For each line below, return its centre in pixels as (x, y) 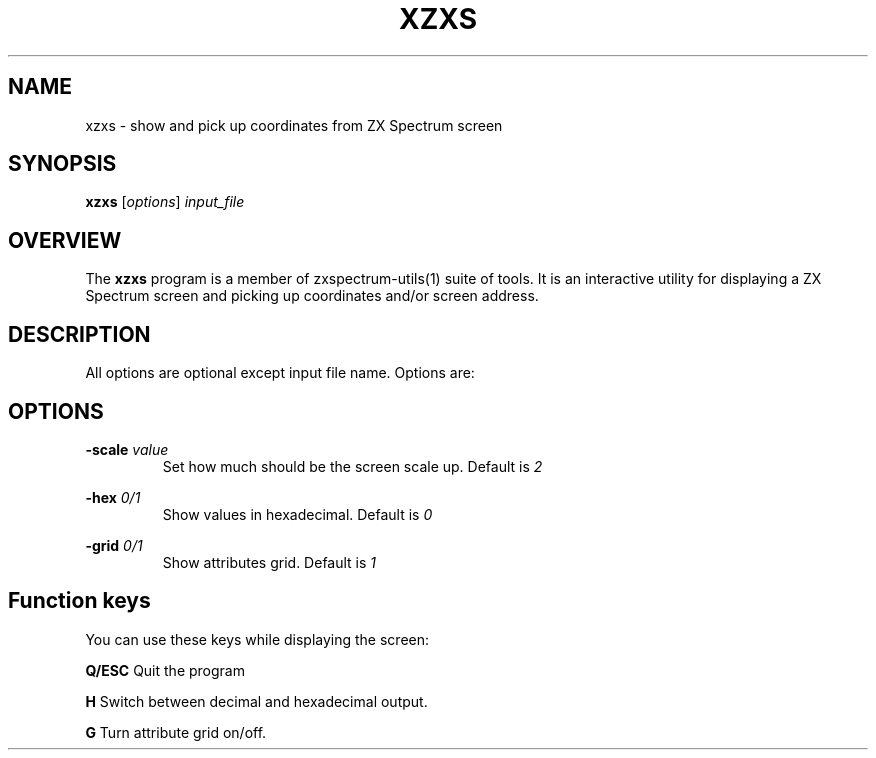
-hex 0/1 (113, 497)
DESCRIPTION (79, 334)
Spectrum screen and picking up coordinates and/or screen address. (312, 296)
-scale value (127, 449)
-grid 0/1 (114, 545)
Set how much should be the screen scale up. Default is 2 (352, 466)
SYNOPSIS (62, 164)
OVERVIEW (65, 240)
